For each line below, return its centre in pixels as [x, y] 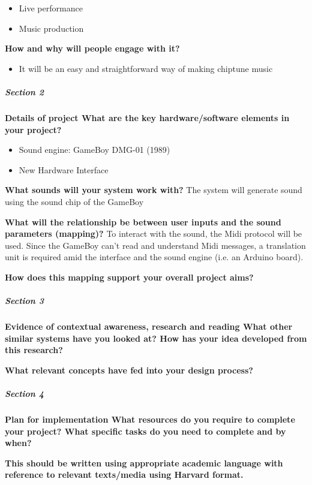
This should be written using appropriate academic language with [144, 463]
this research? [34, 350]
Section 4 [24, 393]
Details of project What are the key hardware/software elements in [147, 117]
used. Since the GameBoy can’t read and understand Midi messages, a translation [155, 245]
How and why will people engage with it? [92, 48]
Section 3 [24, 301]
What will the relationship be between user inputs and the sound [143, 222]
